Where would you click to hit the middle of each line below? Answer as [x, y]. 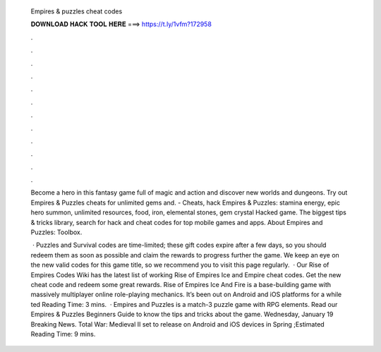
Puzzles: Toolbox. [56, 232]
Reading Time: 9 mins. [63, 334]
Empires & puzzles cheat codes [77, 11]
